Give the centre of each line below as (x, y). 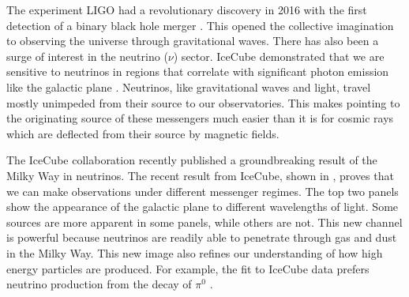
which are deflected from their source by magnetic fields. (143, 133)
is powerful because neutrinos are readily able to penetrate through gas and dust (202, 237)
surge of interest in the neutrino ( (87, 56)
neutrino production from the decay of (99, 284)
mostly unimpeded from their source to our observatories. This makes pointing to (203, 102)
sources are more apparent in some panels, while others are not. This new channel (204, 222)
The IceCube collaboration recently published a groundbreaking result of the (192, 160)
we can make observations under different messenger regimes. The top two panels (203, 191)
